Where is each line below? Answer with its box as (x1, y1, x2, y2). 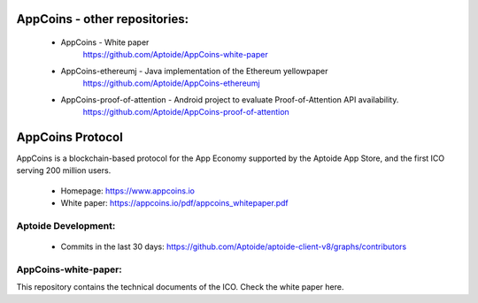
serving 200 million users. (16, 165, 112, 176)
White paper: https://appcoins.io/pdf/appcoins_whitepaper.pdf (60, 198, 289, 208)
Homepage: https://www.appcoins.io (60, 186, 195, 196)
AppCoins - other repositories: (16, 11, 189, 27)
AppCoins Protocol (16, 129, 123, 145)
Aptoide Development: (16, 219, 116, 231)
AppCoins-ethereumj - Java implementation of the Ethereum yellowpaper (60, 65, 328, 76)
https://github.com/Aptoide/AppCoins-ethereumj (82, 78, 260, 88)
